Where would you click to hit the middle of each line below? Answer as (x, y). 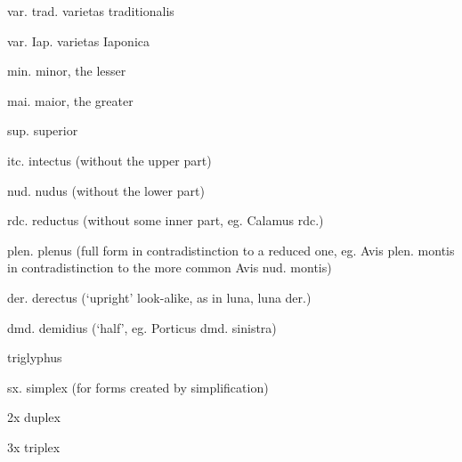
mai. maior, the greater (70, 100)
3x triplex (34, 446)
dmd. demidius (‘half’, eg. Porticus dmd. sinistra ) (142, 327)
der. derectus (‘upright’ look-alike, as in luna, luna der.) (159, 297)
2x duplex (34, 417)
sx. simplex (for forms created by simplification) (138, 387)
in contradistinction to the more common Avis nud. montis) (170, 267)
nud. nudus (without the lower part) (106, 190)
